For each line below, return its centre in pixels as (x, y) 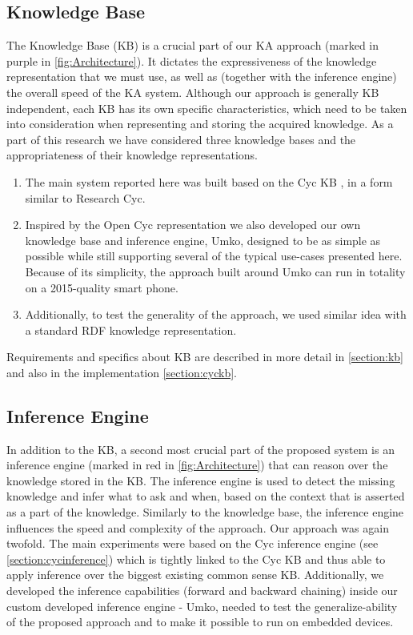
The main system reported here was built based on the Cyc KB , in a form (209, 181)
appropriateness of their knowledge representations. (132, 155)
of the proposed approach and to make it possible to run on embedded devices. (200, 622)
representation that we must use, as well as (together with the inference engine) (202, 76)
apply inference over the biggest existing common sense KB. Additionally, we (195, 575)
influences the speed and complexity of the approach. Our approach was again (198, 527)
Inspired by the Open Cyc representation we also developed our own (193, 225)
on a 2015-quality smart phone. (102, 287)
